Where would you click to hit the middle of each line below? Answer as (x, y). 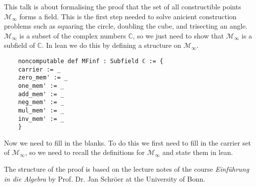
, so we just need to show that (178, 35)
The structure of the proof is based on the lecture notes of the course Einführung (127, 169)
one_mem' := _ (41, 86)
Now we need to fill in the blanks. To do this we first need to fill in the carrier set (128, 142)
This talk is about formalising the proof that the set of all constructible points (123, 6)
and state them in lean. (198, 152)
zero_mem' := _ (43, 78)
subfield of (20, 45)
